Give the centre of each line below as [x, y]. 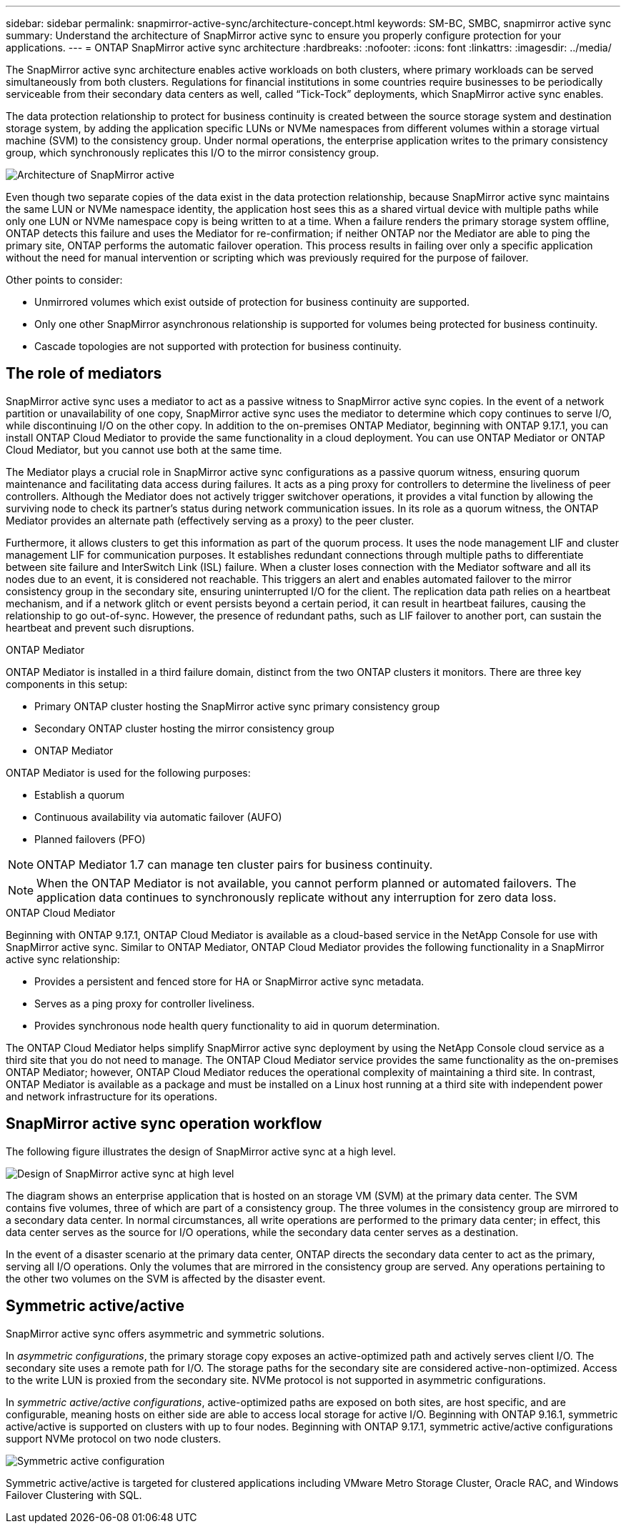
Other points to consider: [64, 280]
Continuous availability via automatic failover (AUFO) [158, 817]
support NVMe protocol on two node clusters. [114, 1438]
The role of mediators [84, 374]
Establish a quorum [80, 795]
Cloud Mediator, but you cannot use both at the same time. [144, 449]
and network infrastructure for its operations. [111, 1096]
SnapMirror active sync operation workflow [164, 1124]
